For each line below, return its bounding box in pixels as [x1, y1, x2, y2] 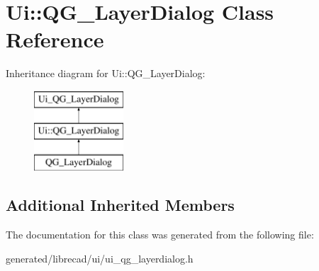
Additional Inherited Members [6, 194, 235, 216]
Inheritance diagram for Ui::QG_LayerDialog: [6, 66, 206, 81]
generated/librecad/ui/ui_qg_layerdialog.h [6, 250, 194, 265]
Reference [6, 25, 104, 54]
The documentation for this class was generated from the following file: [6, 227, 314, 242]
